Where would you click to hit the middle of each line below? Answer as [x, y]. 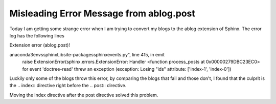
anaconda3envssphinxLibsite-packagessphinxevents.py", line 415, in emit [87, 54]
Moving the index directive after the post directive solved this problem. [84, 95]
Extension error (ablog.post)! [40, 45]
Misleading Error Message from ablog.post [102, 13]
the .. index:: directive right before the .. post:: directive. [68, 86]
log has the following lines [37, 35]
